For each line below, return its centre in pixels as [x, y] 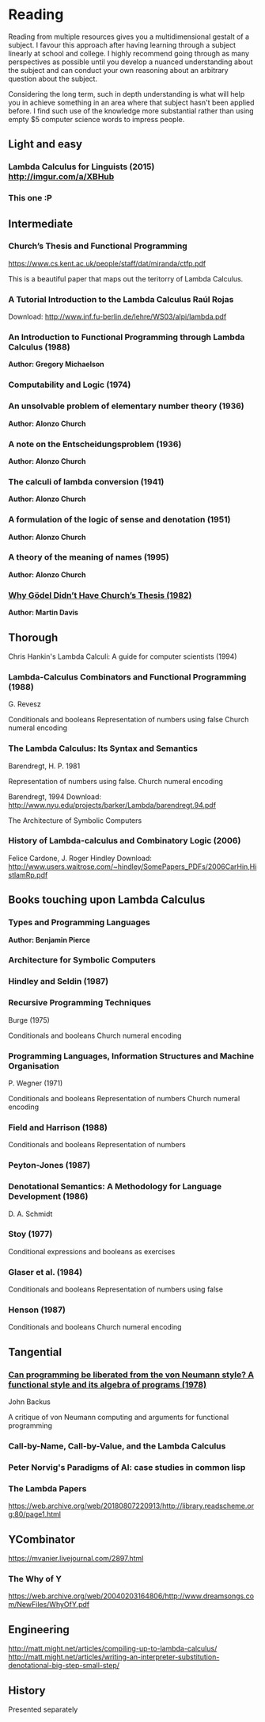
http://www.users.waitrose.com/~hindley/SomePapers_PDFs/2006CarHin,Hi [132, 867]
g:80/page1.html [35, 1514]
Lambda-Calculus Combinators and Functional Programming [127, 677]
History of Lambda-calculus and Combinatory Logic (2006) [125, 840]
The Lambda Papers [47, 1488]
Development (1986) [48, 1196]
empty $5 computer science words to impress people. [97, 119]
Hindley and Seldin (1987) [59, 982]
